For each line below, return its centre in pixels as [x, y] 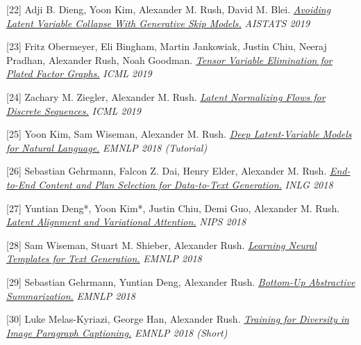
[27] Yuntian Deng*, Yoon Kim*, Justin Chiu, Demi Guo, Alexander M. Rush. [173, 208]
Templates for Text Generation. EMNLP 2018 [104, 258]
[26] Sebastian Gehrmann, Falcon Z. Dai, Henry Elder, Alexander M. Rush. [167, 171]
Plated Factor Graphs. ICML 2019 [79, 73]
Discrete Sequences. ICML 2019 [74, 110]
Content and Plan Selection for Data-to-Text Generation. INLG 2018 [186, 184]
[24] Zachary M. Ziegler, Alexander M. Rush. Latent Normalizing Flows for [166, 96]
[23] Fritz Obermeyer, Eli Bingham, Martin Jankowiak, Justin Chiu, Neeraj [167, 46]
